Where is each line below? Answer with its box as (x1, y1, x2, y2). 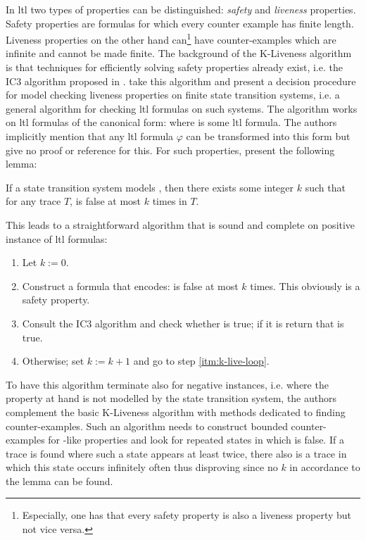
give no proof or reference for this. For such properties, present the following (6, 142, 335, 157)
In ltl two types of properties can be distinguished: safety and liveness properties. (6, 2, 356, 16)
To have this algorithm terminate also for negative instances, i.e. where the (6, 377, 329, 391)
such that (305, 180, 346, 194)
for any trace (6, 194, 61, 208)
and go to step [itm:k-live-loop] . (133, 353, 270, 368)
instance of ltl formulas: (6, 231, 108, 246)
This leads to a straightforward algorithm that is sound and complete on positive (6, 217, 355, 232)
